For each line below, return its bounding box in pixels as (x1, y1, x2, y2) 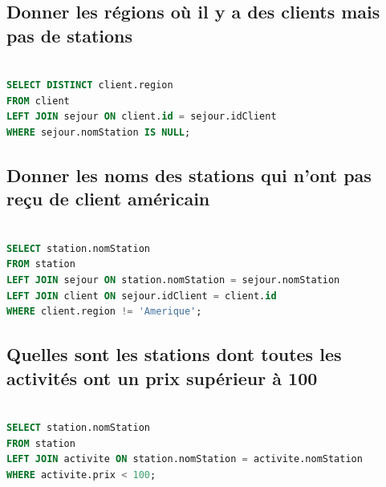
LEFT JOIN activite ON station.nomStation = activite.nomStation (6, 453, 363, 465)
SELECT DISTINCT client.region (6, 79, 173, 91)
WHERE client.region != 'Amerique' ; (6, 306, 202, 318)
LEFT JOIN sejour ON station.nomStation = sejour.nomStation (6, 274, 340, 286)
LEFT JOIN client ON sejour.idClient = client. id (6, 290, 277, 302)
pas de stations (6, 22, 133, 47)
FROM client (6, 95, 70, 107)
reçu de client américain (6, 186, 210, 211)
